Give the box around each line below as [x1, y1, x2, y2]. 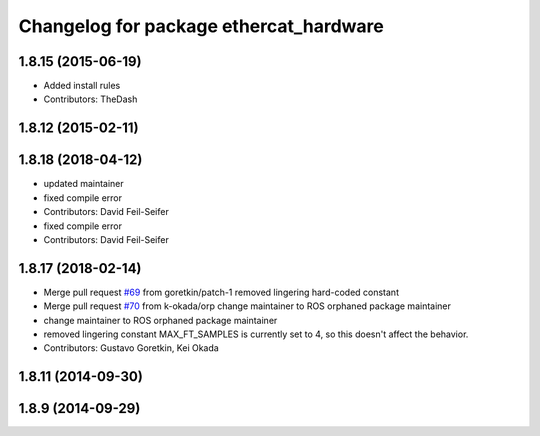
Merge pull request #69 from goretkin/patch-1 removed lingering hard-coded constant [43, 286, 400, 298]
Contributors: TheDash [43, 93, 138, 105]
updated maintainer [43, 178, 124, 190]
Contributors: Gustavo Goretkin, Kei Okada [43, 342, 219, 354]
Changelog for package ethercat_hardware [18, 15, 384, 37]
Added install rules [43, 80, 121, 92]
